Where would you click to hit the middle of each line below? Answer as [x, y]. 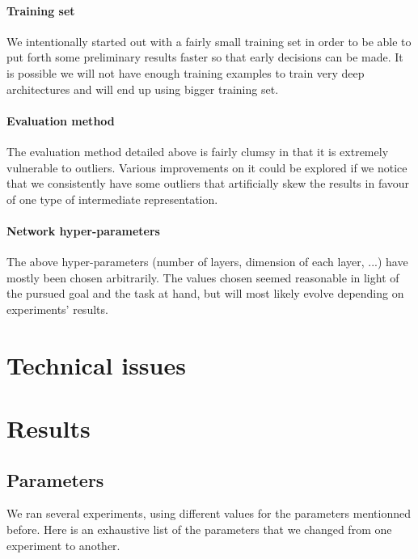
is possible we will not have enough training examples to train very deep [186, 72]
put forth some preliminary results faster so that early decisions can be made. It [205, 57]
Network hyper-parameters [83, 230]
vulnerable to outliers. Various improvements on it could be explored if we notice [207, 167]
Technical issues [96, 364]
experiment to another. [63, 545]
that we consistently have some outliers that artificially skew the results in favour [208, 183]
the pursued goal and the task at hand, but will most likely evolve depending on [205, 293]
